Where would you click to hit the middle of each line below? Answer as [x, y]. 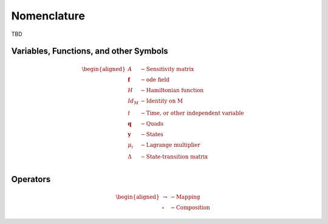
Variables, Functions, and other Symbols [90, 51]
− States [152, 134]
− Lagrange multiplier [170, 145]
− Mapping [185, 197]
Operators [31, 179]
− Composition [190, 208]
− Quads [152, 124]
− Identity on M [162, 101]
